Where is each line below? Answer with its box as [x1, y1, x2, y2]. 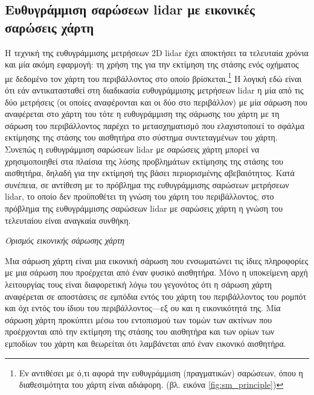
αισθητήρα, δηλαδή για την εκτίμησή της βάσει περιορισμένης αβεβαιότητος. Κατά [5, 166, 295, 179]
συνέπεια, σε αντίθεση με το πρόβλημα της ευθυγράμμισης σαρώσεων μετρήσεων [5, 178, 289, 191]
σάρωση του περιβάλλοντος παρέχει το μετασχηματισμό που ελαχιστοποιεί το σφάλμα [5, 119, 305, 131]
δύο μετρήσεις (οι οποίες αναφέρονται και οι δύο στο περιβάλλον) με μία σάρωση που [5, 95, 307, 108]
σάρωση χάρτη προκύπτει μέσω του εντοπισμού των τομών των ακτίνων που [5, 313, 272, 326]
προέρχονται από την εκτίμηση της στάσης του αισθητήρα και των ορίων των [5, 325, 275, 338]
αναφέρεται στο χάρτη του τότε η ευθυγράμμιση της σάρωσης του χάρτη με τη [5, 107, 280, 120]
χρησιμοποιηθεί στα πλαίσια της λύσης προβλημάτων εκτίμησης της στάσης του [5, 154, 284, 167]
